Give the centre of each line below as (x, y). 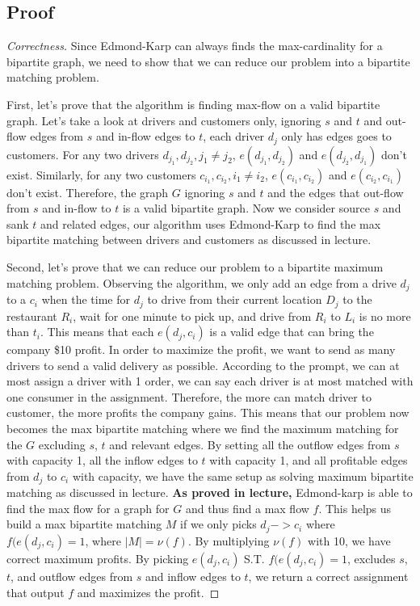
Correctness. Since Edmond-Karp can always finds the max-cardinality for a (195, 46)
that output (36, 592)
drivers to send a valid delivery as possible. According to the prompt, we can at (203, 365)
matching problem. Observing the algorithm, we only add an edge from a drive (202, 282)
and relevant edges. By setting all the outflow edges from (250, 444)
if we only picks (218, 524)
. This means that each (97, 332)
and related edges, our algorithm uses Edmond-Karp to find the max (211, 223)
